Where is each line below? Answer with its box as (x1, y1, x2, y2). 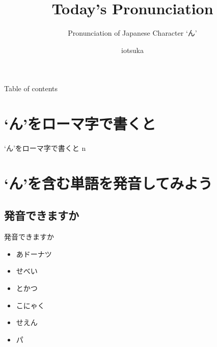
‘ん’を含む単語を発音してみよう (4, 172, 213, 193)
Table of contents (4, 83, 58, 94)
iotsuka (121, 44, 144, 55)
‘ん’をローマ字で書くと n (4, 143, 86, 153)
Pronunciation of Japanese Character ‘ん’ (68, 28, 197, 38)
